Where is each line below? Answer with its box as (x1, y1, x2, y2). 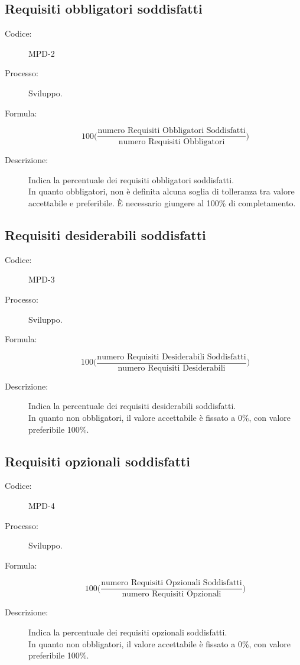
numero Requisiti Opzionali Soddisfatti (101, 579, 242, 588)
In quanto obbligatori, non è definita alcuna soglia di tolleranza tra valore (28, 185, 295, 197)
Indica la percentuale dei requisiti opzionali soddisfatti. (28, 626, 227, 638)
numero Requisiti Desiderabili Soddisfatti (97, 352, 246, 361)
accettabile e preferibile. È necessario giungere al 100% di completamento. (28, 197, 296, 209)
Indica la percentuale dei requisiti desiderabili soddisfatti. (28, 400, 236, 412)
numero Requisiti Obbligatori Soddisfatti (97, 126, 246, 135)
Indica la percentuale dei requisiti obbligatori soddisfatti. (28, 173, 234, 186)
